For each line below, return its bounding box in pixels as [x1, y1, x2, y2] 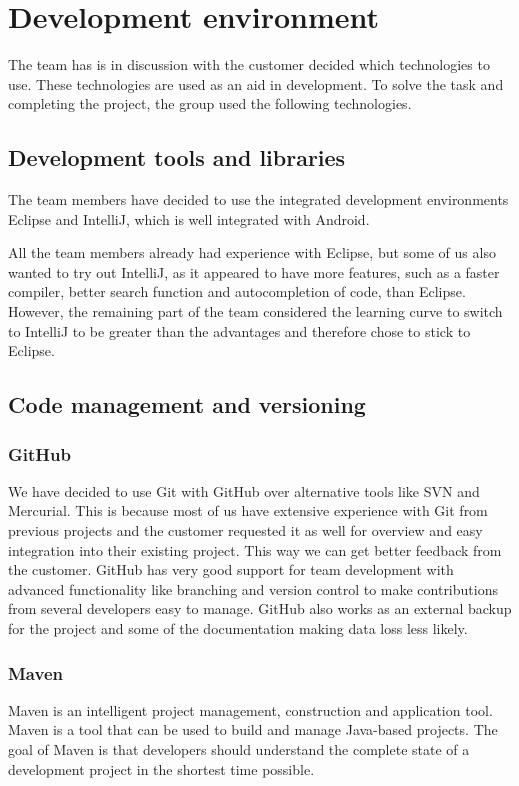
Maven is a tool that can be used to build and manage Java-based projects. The [8, 719, 498, 740]
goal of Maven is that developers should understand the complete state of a [8, 739, 470, 760]
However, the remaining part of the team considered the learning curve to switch [8, 301, 503, 322]
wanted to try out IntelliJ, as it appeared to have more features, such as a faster [8, 261, 500, 282]
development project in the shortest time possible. [8, 758, 315, 779]
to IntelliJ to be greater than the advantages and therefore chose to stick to [8, 320, 471, 341]
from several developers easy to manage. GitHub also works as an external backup [8, 598, 512, 619]
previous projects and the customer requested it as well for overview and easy [8, 520, 483, 541]
